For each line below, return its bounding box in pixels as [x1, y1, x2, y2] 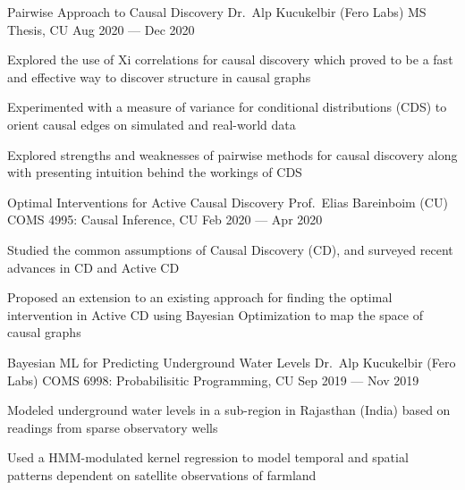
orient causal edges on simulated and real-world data [7, 114, 296, 133]
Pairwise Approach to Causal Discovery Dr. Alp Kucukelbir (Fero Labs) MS [7, 3, 427, 21]
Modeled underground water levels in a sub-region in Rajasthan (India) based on [7, 401, 451, 419]
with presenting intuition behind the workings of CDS [7, 163, 302, 182]
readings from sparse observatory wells [7, 418, 218, 436]
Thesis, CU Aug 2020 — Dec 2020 [7, 20, 195, 38]
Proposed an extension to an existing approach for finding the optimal [7, 288, 393, 307]
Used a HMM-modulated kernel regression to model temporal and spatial [7, 448, 409, 467]
